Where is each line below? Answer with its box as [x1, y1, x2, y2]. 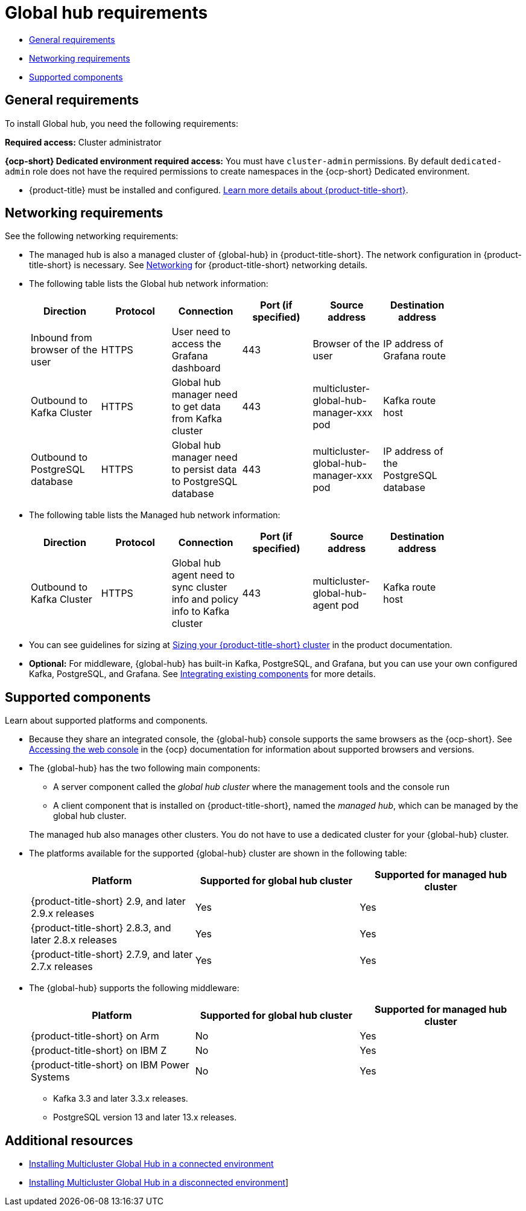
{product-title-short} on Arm [31, 1030, 159, 1042]
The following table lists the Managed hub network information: [29, 510, 280, 521]
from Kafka [171, 413, 222, 425]
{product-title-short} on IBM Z [31, 1044, 167, 1057]
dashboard [171, 362, 221, 374]
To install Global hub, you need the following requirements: [5, 118, 238, 129]
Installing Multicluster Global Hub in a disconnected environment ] [29, 1177, 289, 1188]
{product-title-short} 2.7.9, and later [31, 948, 193, 961]
